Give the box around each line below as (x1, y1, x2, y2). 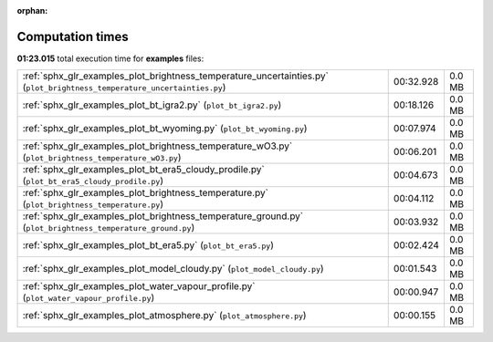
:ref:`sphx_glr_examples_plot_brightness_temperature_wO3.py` (22, 140, 293, 152)
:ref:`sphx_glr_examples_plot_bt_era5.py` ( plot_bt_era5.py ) (22, 239, 274, 252)
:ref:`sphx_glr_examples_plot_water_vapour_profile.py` (22, 280, 256, 293)
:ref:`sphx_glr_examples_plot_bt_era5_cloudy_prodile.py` (22, 163, 265, 176)
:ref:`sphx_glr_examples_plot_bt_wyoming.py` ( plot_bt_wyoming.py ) (22, 122, 308, 135)
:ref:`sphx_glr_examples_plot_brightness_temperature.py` (22, 187, 269, 200)
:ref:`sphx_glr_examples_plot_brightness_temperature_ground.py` (22, 210, 304, 223)
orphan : (16, 5, 48, 16)
